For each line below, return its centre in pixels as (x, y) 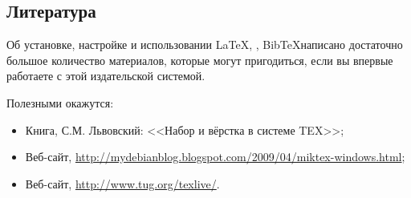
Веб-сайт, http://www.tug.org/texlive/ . (122, 183)
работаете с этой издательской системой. (106, 76)
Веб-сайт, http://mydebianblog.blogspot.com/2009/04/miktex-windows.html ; (215, 157)
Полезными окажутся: (60, 102)
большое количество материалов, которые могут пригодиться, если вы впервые (200, 60)
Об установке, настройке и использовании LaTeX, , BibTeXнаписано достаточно (205, 44)
